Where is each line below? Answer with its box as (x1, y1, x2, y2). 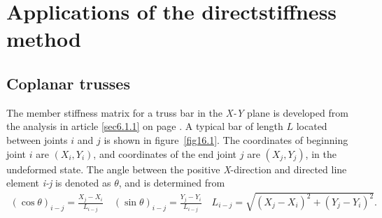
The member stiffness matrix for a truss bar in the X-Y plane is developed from (6, 105, 348, 119)
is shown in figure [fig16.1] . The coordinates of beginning (104, 132, 348, 147)
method (6, 24, 81, 53)
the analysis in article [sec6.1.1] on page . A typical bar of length (6, 119, 283, 133)
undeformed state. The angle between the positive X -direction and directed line (6, 161, 347, 176)
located (296, 119, 327, 133)
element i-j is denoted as (6, 175, 111, 190)
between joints (6, 132, 68, 147)
